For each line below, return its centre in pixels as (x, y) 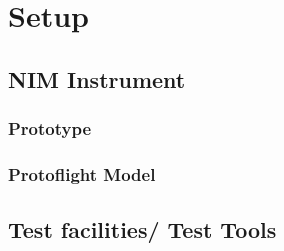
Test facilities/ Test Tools (142, 229)
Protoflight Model (82, 173)
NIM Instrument (97, 78)
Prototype (50, 128)
